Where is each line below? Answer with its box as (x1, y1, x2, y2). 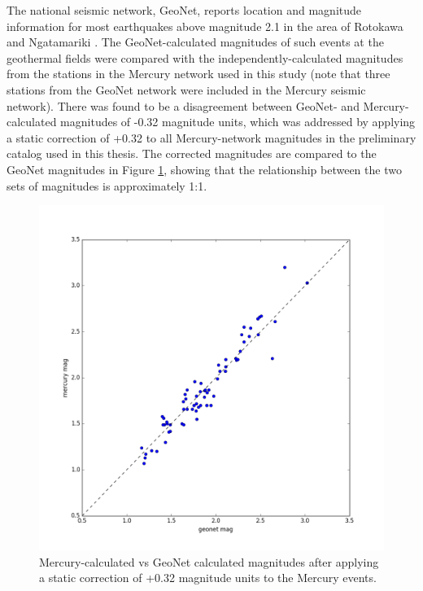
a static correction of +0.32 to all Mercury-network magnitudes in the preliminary (7, 129, 416, 146)
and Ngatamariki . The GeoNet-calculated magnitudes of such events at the (7, 33, 384, 50)
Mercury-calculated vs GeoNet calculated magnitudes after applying (39, 553, 379, 570)
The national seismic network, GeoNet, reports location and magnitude (7, 2, 362, 18)
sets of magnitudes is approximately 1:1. (7, 177, 207, 194)
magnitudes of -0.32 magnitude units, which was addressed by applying (60, 113, 416, 130)
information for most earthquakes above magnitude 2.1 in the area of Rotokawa (7, 17, 403, 34)
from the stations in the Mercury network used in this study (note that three (7, 65, 390, 82)
